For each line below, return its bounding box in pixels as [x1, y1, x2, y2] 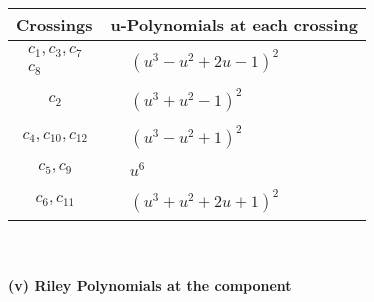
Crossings [16, 13, 93, 36]
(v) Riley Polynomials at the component [8, 275, 292, 296]
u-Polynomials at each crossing [110, 13, 358, 36]
